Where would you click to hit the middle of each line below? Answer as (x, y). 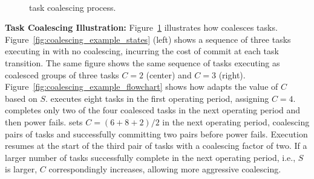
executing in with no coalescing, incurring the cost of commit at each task (142, 51)
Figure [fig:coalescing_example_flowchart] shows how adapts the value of (142, 86)
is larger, (21, 169)
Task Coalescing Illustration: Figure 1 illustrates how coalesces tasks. (141, 27)
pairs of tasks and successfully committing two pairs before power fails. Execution (156, 133)
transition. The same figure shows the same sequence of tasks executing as (142, 62)
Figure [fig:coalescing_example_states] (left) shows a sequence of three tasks (148, 39)
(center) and (169, 74)
